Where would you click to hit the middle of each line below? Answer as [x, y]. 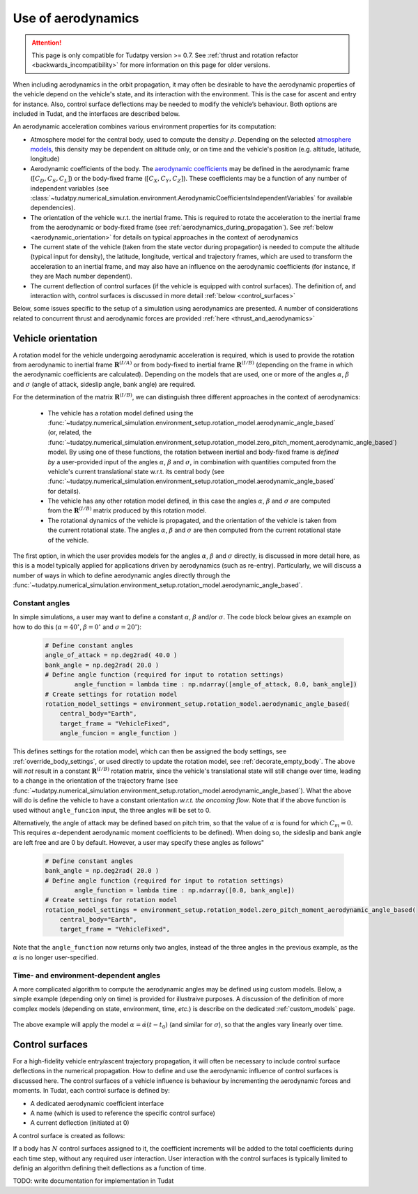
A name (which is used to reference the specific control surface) [123, 1113]
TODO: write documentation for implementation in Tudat [93, 1181]
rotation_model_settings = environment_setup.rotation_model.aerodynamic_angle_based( [198, 704]
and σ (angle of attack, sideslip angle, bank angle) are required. [104, 384]
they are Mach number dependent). [81, 277]
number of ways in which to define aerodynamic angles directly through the [122, 575]
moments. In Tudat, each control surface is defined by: [92, 1091]
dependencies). [53, 208]
